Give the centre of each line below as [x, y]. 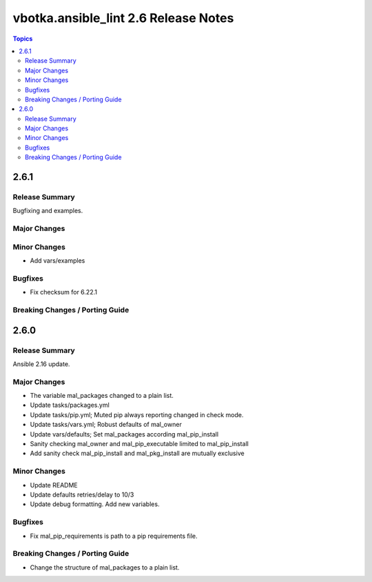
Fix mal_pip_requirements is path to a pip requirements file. [114, 536]
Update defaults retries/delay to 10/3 [82, 494]
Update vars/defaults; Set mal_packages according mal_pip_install [124, 434]
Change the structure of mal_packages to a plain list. [105, 567]
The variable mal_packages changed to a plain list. [102, 396]
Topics [23, 39]
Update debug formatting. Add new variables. [95, 504]
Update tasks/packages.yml [70, 405]
